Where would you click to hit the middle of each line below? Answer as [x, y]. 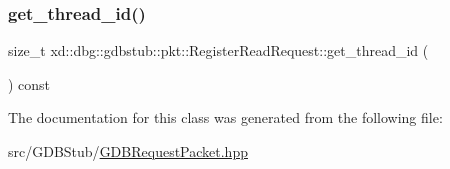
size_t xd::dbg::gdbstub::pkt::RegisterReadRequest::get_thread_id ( [218, 50]
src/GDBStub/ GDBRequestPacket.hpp [128, 151]
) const [29, 83]
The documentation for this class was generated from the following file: [225, 117]
